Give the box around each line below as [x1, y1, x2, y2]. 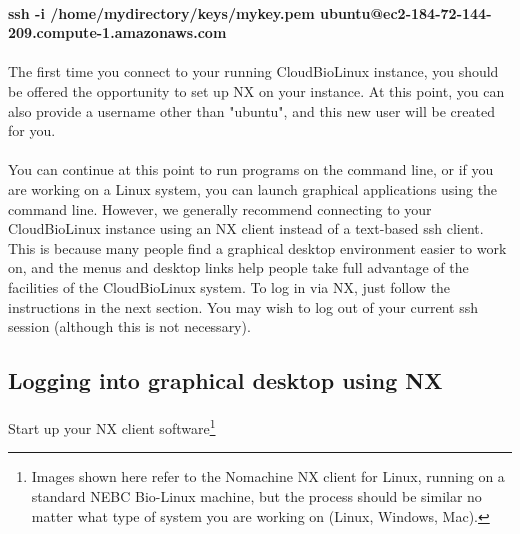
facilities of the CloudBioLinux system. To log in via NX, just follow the [8, 276, 451, 297]
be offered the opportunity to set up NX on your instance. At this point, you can [8, 80, 505, 101]
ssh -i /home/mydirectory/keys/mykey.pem [8, 2, 315, 23]
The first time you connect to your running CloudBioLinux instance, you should [8, 61, 499, 82]
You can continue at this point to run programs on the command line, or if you [8, 159, 494, 180]
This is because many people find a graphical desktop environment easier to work [8, 237, 507, 258]
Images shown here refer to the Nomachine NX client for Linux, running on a [31, 466, 505, 487]
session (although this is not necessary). [8, 316, 251, 337]
